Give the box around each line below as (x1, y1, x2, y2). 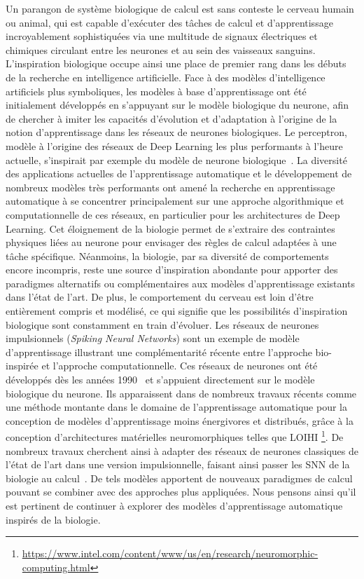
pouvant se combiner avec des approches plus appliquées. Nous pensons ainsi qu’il (6, 484, 356, 499)
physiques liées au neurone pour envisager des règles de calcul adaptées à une (6, 235, 337, 250)
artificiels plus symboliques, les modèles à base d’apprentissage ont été (6, 83, 307, 98)
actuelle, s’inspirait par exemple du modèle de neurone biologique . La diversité (6, 152, 347, 167)
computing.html (22, 559, 90, 574)
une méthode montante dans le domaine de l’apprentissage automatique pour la (6, 400, 347, 414)
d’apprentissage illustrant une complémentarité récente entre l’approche (6, 344, 312, 359)
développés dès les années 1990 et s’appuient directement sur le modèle (6, 372, 315, 387)
